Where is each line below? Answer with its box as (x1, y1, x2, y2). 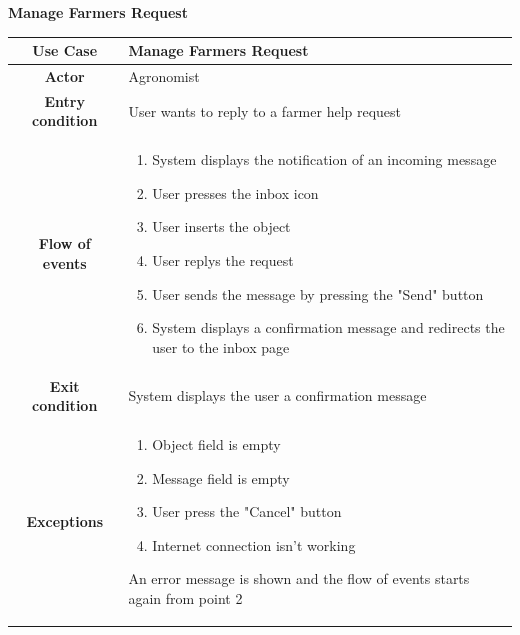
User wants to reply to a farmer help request (128, 100, 402, 121)
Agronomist (128, 65, 200, 86)
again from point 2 (128, 588, 243, 609)
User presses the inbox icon (152, 182, 319, 203)
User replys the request (152, 250, 294, 270)
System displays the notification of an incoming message (152, 149, 497, 170)
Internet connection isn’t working (152, 534, 356, 555)
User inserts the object (152, 216, 291, 237)
